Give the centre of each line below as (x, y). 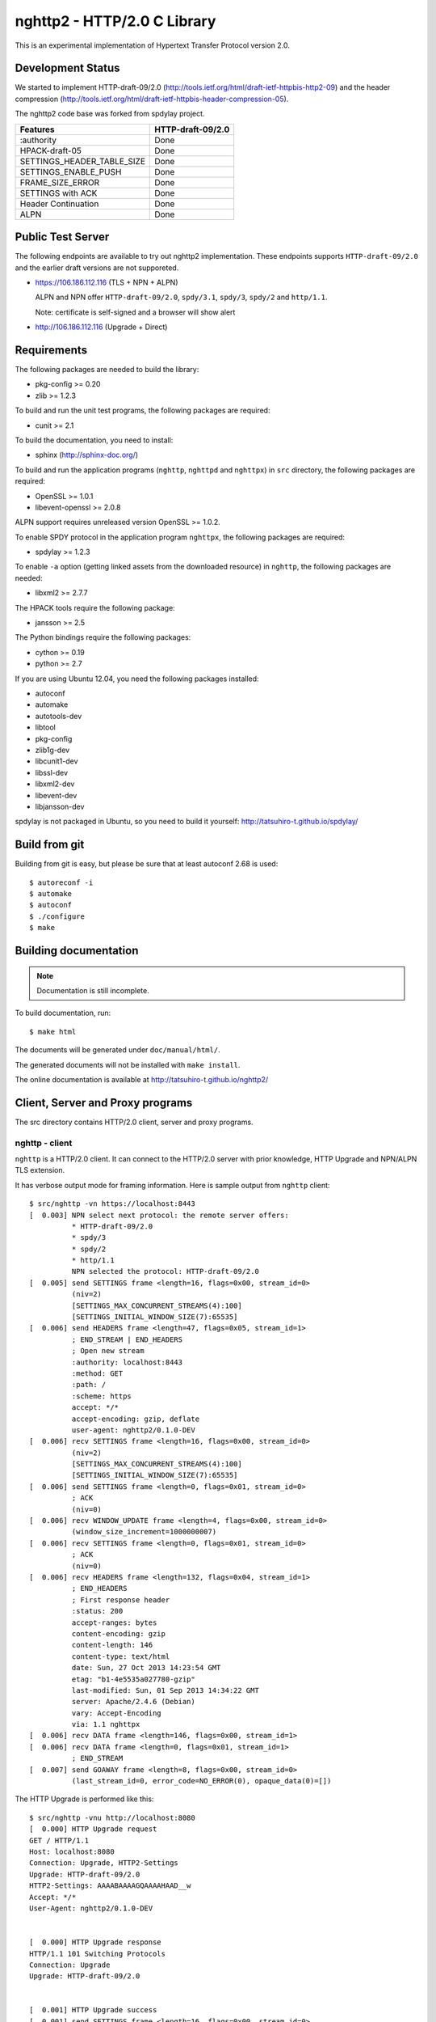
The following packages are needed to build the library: (107, 369)
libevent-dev (56, 795)
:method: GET (97, 1373)
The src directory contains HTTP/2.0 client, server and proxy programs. (134, 1122)
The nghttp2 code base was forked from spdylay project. (110, 114)
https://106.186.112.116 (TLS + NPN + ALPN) (107, 282)
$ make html (53, 1032)
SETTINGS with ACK (59, 192)
